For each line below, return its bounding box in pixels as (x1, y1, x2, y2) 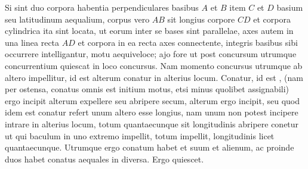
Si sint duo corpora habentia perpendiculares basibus (5, 1, 199, 13)
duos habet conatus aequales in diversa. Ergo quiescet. (5, 152, 204, 165)
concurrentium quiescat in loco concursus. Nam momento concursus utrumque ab (5, 59, 303, 71)
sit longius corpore (167, 12, 235, 25)
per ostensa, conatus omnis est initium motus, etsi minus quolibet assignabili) (5, 83, 289, 95)
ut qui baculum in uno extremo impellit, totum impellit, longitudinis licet (5, 129, 275, 142)
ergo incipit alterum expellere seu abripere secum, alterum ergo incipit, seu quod (5, 94, 300, 107)
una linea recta (5, 36, 60, 48)
